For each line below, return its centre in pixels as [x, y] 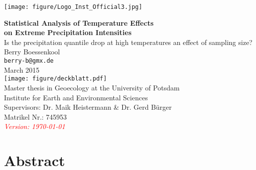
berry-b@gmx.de [29, 61]
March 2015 [22, 69]
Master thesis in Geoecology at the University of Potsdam [92, 87]
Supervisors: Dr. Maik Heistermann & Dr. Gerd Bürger [88, 107]
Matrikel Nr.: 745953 [35, 116]
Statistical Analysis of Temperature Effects [79, 22]
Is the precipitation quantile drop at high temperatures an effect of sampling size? [128, 42]
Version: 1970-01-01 [35, 126]
